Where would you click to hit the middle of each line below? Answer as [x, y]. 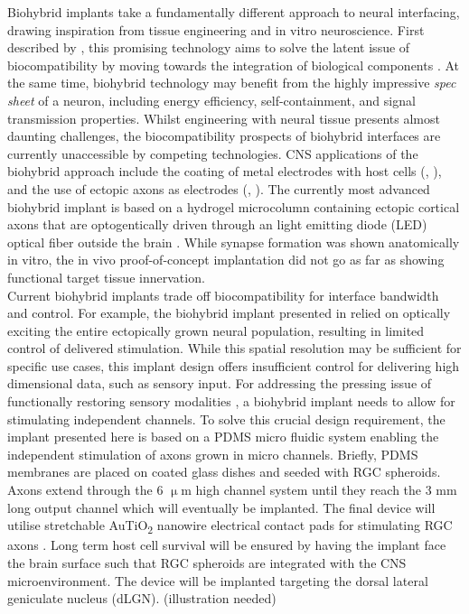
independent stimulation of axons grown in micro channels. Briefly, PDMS [213, 454]
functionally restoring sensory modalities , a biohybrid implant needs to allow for [231, 401]
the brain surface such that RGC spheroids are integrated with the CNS [207, 562]
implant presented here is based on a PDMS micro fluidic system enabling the [223, 437]
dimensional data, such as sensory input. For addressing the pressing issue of [220, 383]
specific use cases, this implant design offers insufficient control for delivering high [234, 365]
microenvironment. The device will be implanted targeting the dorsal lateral [218, 580]
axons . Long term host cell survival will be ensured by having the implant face [227, 545]
